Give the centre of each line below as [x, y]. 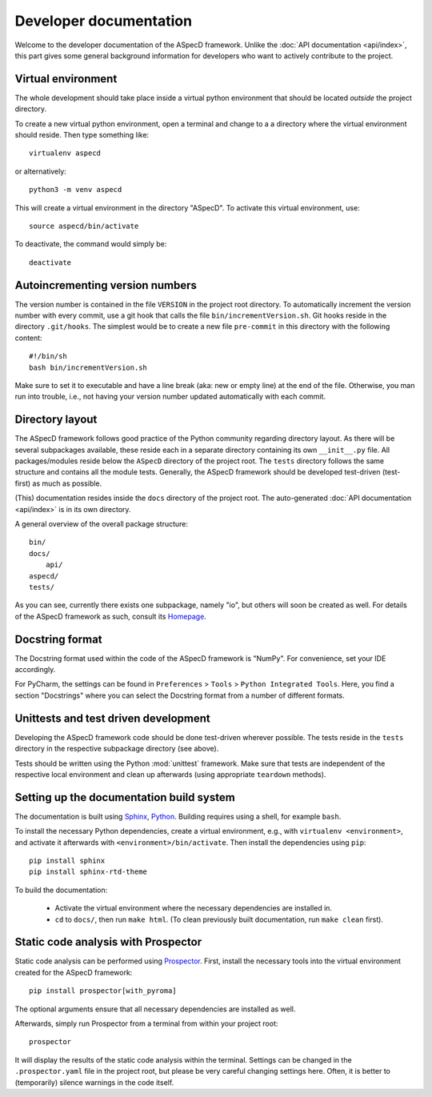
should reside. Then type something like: [82, 135]
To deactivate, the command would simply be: [91, 244]
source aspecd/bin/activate [84, 226]
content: [29, 338]
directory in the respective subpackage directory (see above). [117, 749]
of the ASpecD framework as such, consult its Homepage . [111, 616]
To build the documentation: [61, 890]
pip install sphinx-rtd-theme [88, 872]
